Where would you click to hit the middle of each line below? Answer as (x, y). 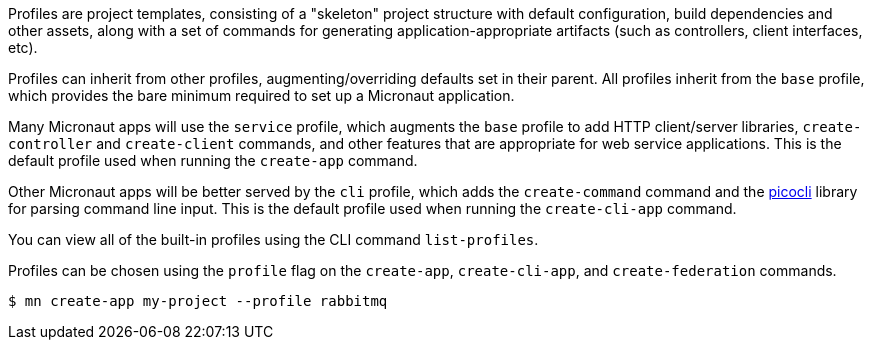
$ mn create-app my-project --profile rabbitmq (198, 301)
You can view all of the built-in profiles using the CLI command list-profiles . (273, 239)
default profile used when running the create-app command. (213, 160)
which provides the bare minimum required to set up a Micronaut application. (261, 95)
